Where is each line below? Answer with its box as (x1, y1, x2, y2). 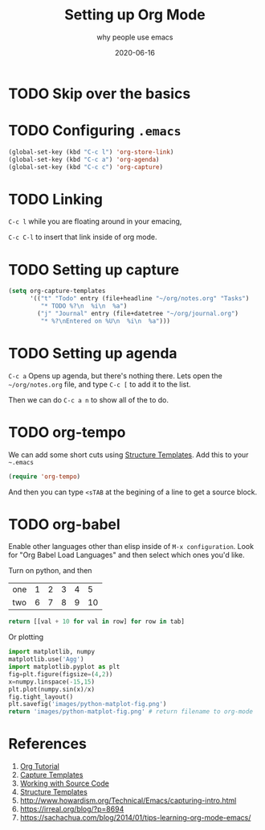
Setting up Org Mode (63, 6, 206, 24)
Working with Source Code (19, 778, 110, 788)
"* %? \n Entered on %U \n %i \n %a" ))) (40, 316, 171, 325)
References (8, 735, 87, 754)
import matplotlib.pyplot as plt (8, 663, 120, 671)
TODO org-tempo (8, 423, 126, 441)
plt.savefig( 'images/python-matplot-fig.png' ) (8, 700, 167, 708)
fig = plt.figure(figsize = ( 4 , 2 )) (8, 670, 113, 678)
